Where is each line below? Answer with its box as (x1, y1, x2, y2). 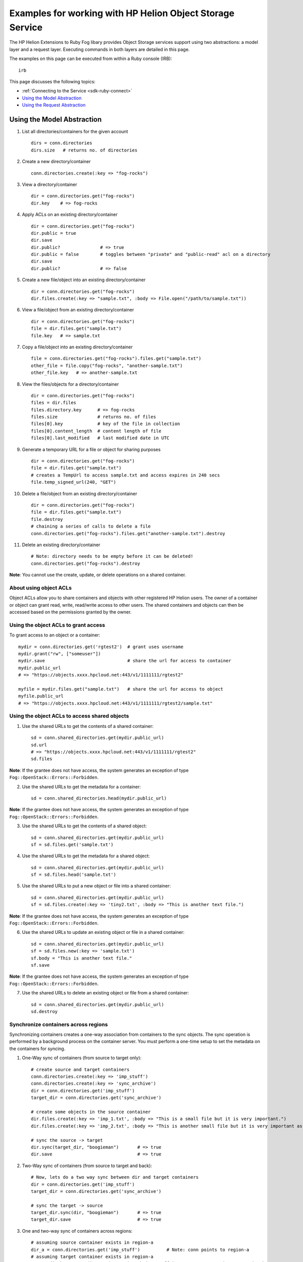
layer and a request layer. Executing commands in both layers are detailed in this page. (9, 46, 190, 52)
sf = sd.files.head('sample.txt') (31, 872, 116, 878)
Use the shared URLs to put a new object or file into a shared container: (22, 883, 171, 889)
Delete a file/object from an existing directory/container (22, 490, 137, 497)
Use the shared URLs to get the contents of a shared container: (22, 723, 154, 729)
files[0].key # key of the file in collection (31, 421, 180, 427)
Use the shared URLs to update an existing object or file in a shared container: (22, 929, 185, 935)
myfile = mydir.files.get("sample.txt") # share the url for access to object (18, 686, 224, 692)
